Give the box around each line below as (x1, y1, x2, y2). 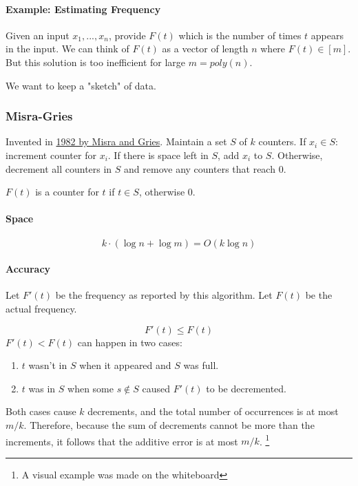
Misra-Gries (6, 107, 73, 125)
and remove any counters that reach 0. (124, 161, 286, 176)
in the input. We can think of (6, 41, 129, 56)
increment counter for (6, 147, 96, 162)
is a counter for (35, 184, 99, 199)
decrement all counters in (6, 161, 112, 176)
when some (67, 381, 114, 395)
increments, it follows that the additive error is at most (6, 434, 238, 448)
